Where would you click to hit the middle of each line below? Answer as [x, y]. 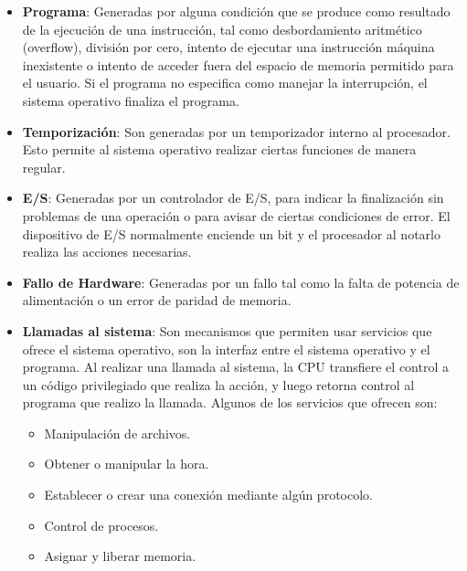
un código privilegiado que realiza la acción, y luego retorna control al [218, 384]
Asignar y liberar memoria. [120, 556]
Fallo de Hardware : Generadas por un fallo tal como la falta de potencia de [241, 282]
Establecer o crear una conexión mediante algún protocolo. [208, 495]
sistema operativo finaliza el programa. [131, 100]
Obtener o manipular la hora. [127, 464]
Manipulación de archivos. [117, 433]
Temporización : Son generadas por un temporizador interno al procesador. [236, 131]
